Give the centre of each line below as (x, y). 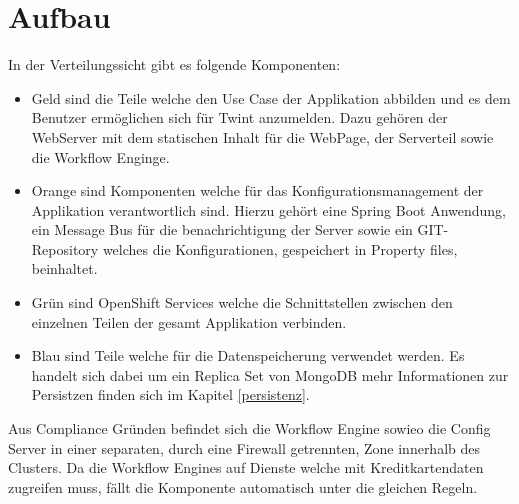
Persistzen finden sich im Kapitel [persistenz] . (170, 394)
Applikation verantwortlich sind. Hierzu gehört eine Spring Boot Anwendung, (268, 209)
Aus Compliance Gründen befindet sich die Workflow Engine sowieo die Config (249, 428)
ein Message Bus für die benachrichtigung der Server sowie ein (222, 229)
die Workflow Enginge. (100, 156)
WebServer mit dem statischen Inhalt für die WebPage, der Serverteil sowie (262, 136)
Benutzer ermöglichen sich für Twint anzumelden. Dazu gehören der (239, 117)
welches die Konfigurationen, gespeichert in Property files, (280, 248)
